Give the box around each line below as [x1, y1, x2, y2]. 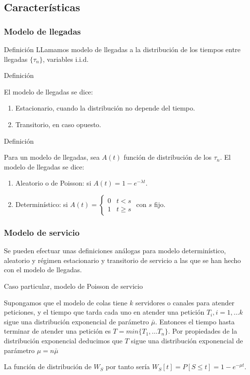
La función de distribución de [4, 361, 92, 372]
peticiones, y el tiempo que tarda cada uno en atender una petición [4, 307, 205, 317]
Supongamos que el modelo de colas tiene [4, 297, 128, 307]
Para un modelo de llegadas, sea [4, 152, 100, 162]
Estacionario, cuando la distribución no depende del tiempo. [15, 103, 195, 113]
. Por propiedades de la [168, 326, 237, 336]
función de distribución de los [123, 152, 212, 162]
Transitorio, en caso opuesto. [15, 119, 101, 129]
